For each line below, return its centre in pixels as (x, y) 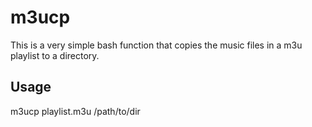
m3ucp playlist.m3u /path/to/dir (75, 111)
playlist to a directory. (55, 55)
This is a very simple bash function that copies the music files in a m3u (156, 45)
